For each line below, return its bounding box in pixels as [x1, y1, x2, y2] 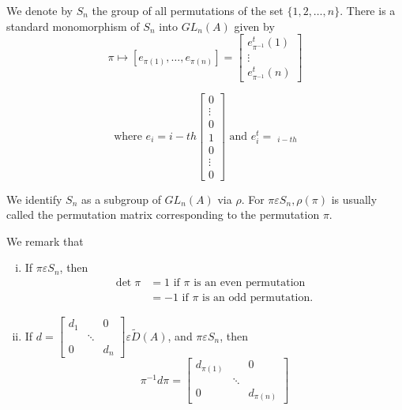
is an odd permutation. [202, 292, 314, 304]
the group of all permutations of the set [92, 2, 284, 18]
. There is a [340, 2, 396, 18]
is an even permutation [193, 277, 306, 289]
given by [234, 17, 275, 34]
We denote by [6, 2, 73, 18]
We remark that [6, 232, 84, 249]
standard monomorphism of [6, 17, 140, 34]
